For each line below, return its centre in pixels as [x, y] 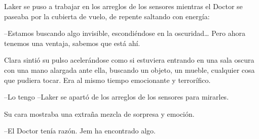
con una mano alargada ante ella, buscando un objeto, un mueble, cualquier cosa [129, 69]
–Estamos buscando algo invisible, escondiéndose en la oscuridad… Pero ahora [125, 33]
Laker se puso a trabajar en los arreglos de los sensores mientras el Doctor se [123, 6]
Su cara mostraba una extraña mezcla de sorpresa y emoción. [99, 113]
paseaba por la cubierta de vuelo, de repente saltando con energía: [107, 16]
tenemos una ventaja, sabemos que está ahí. [72, 43]
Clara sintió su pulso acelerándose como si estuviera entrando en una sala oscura [129, 60]
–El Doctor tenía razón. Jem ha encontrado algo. [80, 131]
